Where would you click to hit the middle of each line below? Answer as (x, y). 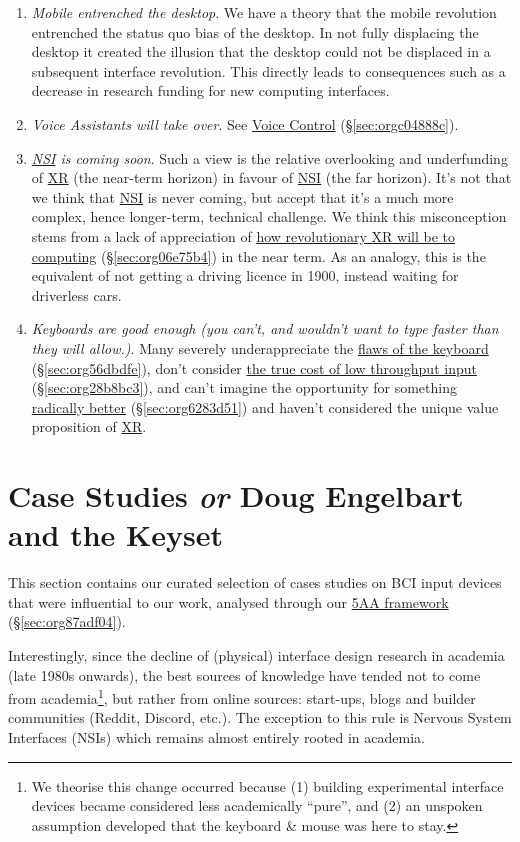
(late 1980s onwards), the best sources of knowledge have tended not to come (244, 674)
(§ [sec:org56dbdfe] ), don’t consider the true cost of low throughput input (254, 367)
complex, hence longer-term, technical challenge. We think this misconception (269, 216)
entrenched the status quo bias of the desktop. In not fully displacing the (255, 31)
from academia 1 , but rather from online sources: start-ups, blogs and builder (242, 696)
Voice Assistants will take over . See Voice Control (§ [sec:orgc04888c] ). (245, 123)
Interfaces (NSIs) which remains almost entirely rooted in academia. (216, 737)
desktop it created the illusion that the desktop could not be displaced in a (261, 51)
